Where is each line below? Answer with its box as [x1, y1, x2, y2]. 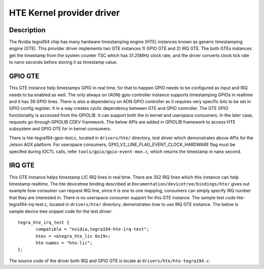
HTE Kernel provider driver [9, 7, 120, 18]
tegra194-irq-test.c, [9, 202, 48, 207]
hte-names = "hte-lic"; [36, 240, 93, 246]
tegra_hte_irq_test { [18, 220, 69, 225]
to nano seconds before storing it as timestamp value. [9, 59, 118, 65]
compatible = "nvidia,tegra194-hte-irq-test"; [36, 227, 149, 232]
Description [9, 26, 46, 34]
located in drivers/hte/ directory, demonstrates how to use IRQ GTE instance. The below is [49, 202, 239, 207]
